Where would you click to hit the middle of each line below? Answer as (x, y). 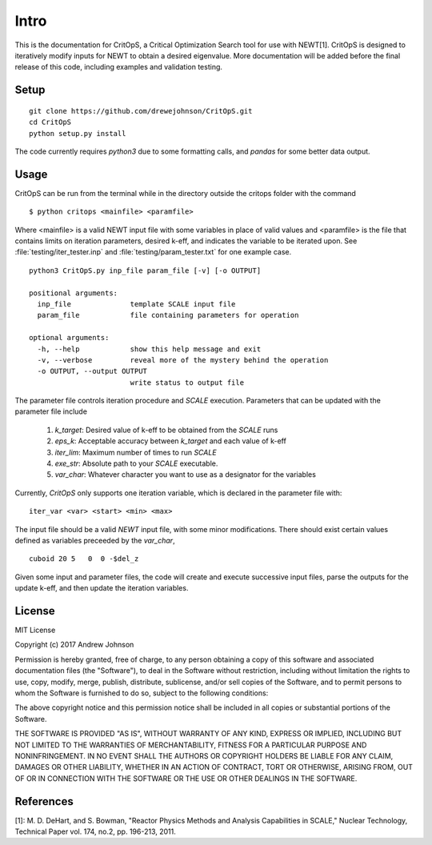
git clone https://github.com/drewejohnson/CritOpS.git (141, 111)
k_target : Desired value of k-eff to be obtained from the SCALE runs (166, 430)
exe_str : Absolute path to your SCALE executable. (136, 463)
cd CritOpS (50, 122)
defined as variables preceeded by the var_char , (95, 540)
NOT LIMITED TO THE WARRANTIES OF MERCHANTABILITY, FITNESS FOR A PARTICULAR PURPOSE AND (191, 745)
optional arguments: (69, 338)
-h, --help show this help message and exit (149, 349)
